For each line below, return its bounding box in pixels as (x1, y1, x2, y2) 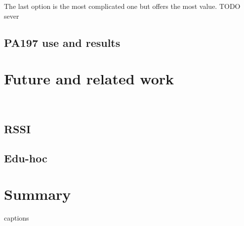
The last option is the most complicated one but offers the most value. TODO (4, 1, 241, 11)
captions (4, 213, 29, 223)
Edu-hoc (4, 150, 47, 165)
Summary (4, 184, 71, 204)
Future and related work (4, 69, 174, 89)
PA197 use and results (4, 35, 121, 50)
